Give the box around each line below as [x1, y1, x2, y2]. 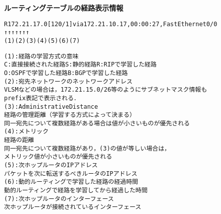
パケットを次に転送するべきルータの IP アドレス [4, 170, 138, 177]
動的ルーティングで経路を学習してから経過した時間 [4, 187, 148, 194]
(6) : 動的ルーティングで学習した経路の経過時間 [4, 178, 138, 186]
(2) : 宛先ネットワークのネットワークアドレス [4, 78, 133, 85]
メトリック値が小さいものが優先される [4, 153, 113, 161]
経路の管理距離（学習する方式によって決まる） [4, 111, 136, 119]
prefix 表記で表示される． [4, 94, 80, 102]
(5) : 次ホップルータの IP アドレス [4, 162, 98, 169]
